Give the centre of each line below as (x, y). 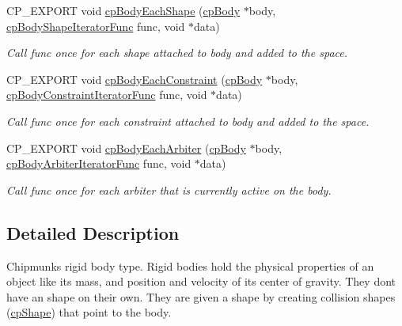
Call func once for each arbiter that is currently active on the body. (169, 190)
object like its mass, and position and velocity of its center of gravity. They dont (201, 281)
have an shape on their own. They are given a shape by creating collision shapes (201, 296)
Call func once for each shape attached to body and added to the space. (177, 53)
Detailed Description (93, 232)
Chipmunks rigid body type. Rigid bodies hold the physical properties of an (190, 265)
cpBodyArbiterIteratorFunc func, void (99, 163)
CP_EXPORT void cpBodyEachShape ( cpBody (123, 10)
